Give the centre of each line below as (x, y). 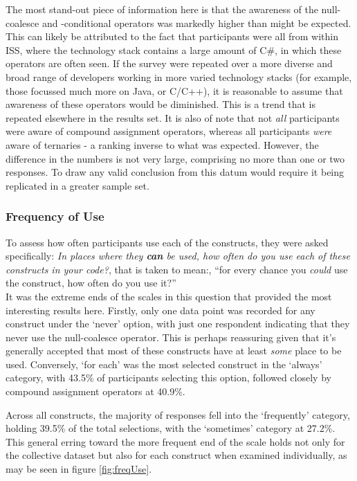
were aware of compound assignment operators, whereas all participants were (169, 131)
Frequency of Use (55, 216)
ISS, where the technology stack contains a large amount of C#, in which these (174, 49)
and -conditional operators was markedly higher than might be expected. (196, 22)
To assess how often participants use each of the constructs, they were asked (167, 242)
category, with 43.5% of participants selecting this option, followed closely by (168, 378)
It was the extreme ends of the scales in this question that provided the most (169, 296)
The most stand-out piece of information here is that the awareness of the (162, 9)
